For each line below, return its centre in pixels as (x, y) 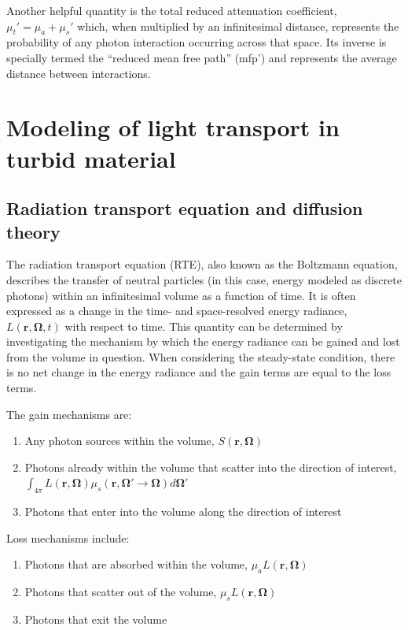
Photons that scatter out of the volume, (121, 592)
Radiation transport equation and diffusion (185, 208)
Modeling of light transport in (173, 127)
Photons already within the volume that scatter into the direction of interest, (211, 467)
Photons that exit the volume (96, 619)
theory (33, 231)
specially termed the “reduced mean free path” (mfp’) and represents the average (202, 57)
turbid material (91, 158)
